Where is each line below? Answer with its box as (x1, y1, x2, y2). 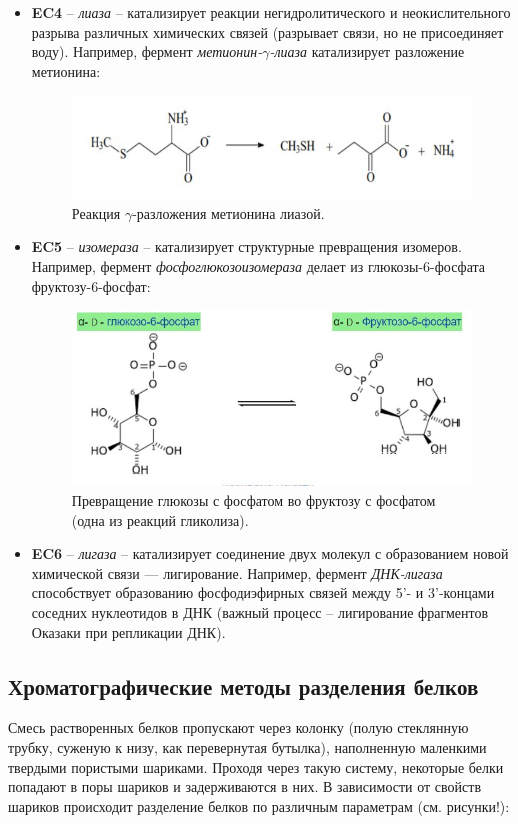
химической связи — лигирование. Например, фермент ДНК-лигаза (31, 562, 443, 583)
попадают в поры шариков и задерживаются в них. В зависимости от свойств (8, 776, 482, 797)
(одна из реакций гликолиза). (71, 509, 249, 530)
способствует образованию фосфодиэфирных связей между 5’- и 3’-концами (31, 582, 495, 603)
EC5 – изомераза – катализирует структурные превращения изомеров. (31, 236, 462, 257)
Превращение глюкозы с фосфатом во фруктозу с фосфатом (71, 490, 436, 511)
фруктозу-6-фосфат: (31, 275, 151, 296)
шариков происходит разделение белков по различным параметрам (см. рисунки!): (8, 795, 510, 816)
